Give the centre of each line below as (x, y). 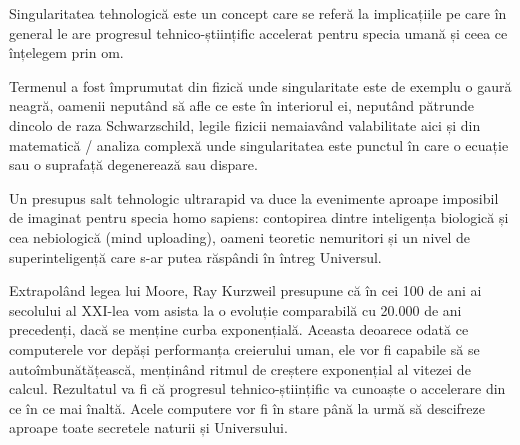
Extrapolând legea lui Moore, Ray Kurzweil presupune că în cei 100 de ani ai (245, 290)
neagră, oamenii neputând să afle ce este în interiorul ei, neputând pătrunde (242, 105)
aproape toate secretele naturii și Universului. (148, 427)
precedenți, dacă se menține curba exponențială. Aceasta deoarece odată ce (239, 329)
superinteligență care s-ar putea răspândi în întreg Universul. (195, 256)
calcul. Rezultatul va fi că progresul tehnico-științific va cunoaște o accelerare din (257, 388)
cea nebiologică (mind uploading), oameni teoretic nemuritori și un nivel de (240, 236)
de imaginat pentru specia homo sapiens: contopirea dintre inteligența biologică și (259, 217)
